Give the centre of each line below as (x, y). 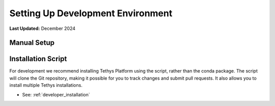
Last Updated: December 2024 (43, 28)
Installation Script (38, 59)
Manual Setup (32, 43)
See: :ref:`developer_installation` (56, 94)
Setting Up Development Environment (91, 13)
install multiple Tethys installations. (46, 85)
